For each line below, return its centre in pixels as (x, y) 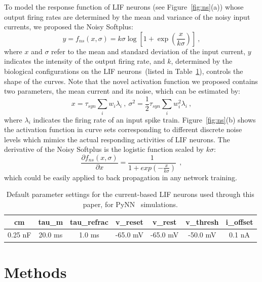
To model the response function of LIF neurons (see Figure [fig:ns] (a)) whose (124, 7)
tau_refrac (89, 221)
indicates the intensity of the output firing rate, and (85, 61)
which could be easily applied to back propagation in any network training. (121, 177)
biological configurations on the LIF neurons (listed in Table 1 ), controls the (124, 71)
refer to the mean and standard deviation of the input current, (148, 51)
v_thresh (202, 221)
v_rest (165, 221)
